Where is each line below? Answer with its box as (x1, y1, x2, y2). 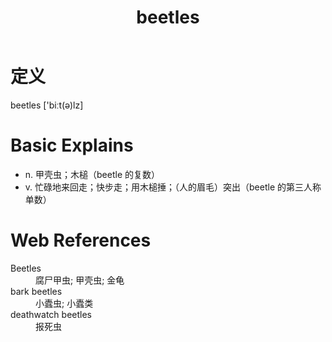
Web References (10, 229, 152, 252)
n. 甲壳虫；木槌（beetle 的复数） (24, 168, 161, 180)
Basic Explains (10, 134, 134, 157)
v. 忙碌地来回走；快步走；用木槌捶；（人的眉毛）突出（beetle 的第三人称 (24, 181, 322, 193)
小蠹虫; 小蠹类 (35, 297, 94, 309)
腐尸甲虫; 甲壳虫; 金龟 (35, 274, 125, 286)
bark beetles (10, 285, 63, 297)
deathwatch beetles (10, 308, 92, 320)
